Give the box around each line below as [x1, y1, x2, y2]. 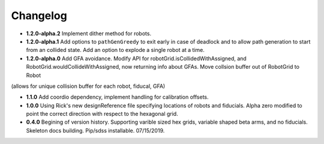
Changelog [11, 9, 67, 22]
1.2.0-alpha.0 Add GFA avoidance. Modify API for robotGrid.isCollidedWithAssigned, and [26, 54, 247, 62]
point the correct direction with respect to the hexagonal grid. [26, 111, 178, 118]
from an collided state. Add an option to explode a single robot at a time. [26, 47, 205, 54]
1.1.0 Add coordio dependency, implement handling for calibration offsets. [26, 93, 209, 101]
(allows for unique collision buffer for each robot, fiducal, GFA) [11, 82, 166, 90]
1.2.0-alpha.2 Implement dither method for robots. [26, 30, 152, 37]
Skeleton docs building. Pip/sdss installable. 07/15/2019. [26, 127, 165, 134]
